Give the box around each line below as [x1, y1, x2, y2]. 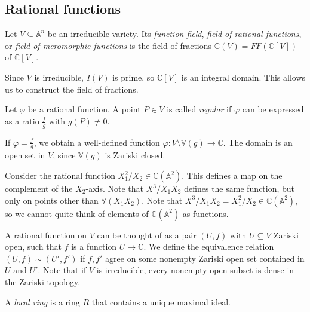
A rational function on [5, 228, 87, 241]
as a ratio [5, 114, 39, 127]
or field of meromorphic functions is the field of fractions [5, 39, 212, 51]
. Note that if [38, 264, 87, 276]
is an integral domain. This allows [181, 71, 306, 83]
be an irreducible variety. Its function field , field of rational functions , [47, 27, 302, 40]
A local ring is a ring [5, 295, 80, 308]
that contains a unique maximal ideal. [91, 295, 231, 308]
